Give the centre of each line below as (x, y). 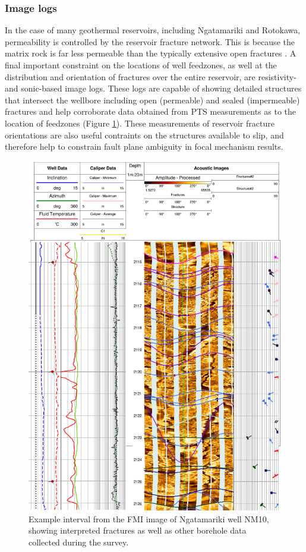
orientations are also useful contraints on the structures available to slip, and (144, 135)
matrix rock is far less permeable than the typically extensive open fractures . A (151, 53)
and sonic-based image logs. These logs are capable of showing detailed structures (153, 88)
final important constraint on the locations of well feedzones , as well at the (141, 65)
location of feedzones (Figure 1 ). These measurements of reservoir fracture (140, 123)
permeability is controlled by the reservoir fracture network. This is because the (150, 41)
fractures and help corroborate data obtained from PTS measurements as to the (150, 111)
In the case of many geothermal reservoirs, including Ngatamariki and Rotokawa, (153, 30)
